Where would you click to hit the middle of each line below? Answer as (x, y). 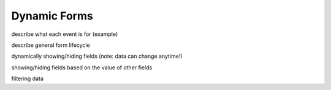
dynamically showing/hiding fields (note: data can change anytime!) (97, 56)
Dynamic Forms (52, 16)
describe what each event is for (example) (65, 34)
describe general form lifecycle (51, 45)
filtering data (28, 78)
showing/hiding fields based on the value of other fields (82, 67)
